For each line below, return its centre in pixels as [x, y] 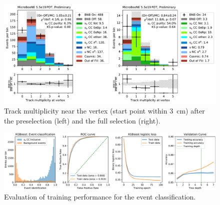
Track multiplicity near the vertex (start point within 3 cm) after [104, 111]
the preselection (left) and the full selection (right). [82, 120]
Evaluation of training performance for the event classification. [100, 197]
